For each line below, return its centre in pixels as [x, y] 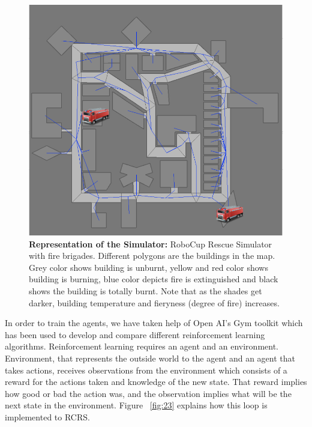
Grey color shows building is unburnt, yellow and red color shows [148, 267]
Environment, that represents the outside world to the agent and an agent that [150, 358]
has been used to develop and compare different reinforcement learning [135, 334]
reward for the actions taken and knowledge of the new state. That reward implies [156, 382]
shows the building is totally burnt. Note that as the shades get [145, 290]
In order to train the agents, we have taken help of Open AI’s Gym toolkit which [154, 323]
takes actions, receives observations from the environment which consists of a [146, 370]
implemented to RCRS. [47, 416]
